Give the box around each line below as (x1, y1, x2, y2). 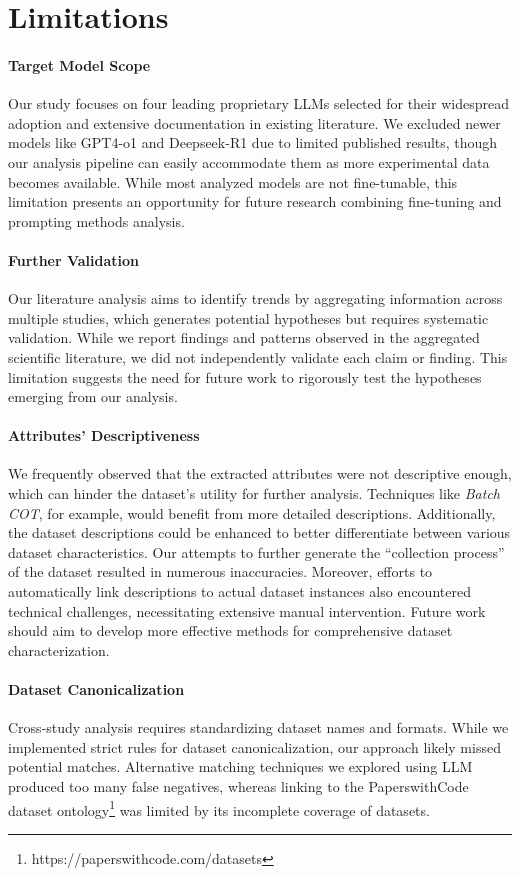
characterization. (8, 639, 110, 660)
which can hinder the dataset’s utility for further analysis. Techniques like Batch (8, 483, 500, 504)
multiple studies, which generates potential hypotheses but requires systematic (8, 307, 489, 328)
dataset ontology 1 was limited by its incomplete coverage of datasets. (8, 796, 430, 820)
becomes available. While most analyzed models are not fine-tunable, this (8, 171, 458, 192)
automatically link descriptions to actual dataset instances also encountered (8, 581, 471, 602)
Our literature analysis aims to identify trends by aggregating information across (8, 288, 503, 309)
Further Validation (8, 249, 140, 270)
